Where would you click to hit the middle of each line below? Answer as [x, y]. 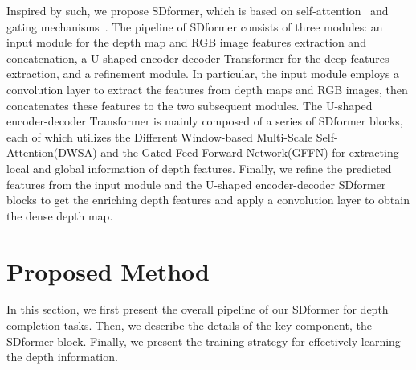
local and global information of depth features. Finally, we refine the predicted [199, 168]
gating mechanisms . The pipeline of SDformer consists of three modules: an [195, 26]
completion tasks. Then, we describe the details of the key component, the [189, 325]
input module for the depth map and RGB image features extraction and [186, 42]
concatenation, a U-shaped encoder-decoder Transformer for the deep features [198, 58]
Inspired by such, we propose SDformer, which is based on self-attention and [198, 10]
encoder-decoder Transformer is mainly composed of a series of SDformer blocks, [205, 121]
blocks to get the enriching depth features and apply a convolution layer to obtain [208, 200]
